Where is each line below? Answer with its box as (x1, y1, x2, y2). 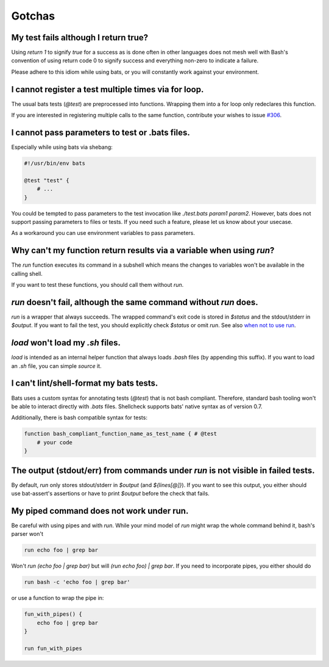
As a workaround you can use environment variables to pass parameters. (11, 229, 195, 237)
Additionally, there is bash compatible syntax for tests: (11, 414, 147, 421)
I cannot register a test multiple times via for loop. (11, 84, 204, 95)
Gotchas (11, 9, 55, 23)
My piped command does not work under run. (11, 505, 189, 516)
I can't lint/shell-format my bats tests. (11, 378, 158, 389)
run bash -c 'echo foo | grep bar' (24, 579, 130, 586)
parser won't (11, 530, 44, 538)
